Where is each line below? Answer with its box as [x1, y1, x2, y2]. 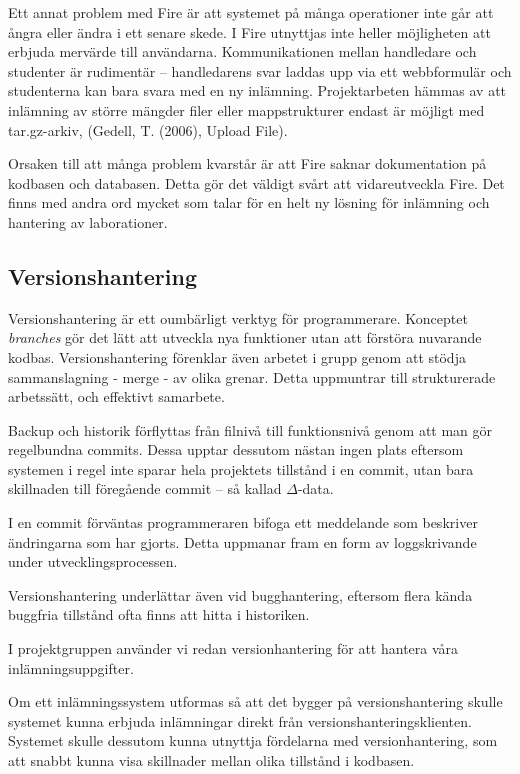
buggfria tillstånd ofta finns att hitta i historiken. [8, 604, 310, 625]
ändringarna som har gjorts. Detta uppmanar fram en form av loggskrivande [8, 531, 477, 552]
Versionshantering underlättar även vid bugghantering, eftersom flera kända [8, 584, 473, 605]
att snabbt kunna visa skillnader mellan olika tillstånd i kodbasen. [8, 750, 415, 771]
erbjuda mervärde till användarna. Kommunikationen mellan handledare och [8, 41, 477, 62]
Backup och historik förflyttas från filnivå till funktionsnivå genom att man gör [8, 419, 493, 440]
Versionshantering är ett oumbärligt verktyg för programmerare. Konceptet [8, 307, 468, 328]
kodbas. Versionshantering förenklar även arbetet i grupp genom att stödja [8, 346, 466, 367]
